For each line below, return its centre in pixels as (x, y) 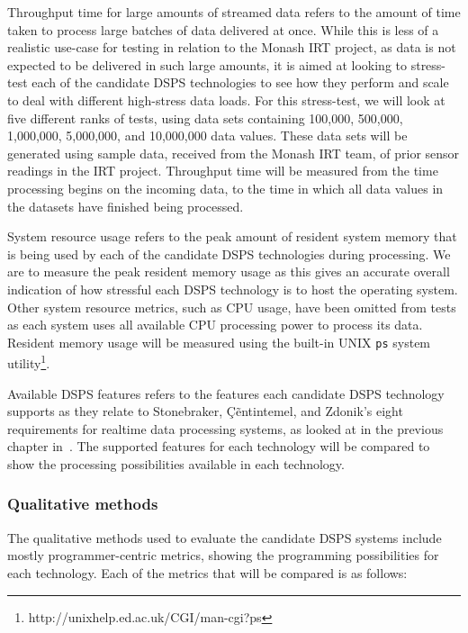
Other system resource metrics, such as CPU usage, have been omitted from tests (232, 307)
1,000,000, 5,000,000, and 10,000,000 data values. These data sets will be (207, 136)
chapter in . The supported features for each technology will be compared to (219, 446)
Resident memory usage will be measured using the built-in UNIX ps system (219, 342)
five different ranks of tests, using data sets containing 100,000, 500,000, (205, 118)
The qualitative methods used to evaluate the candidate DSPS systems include (225, 537)
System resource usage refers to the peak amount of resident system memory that (232, 236)
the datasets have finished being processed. (126, 206)
